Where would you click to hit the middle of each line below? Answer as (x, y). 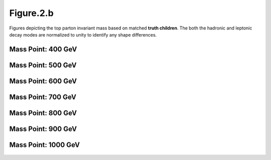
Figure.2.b (31, 13)
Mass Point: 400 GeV (43, 49)
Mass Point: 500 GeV (43, 65)
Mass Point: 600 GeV (43, 81)
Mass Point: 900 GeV (43, 129)
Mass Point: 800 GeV (43, 113)
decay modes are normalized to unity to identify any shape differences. (83, 34)
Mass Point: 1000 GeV (45, 145)
